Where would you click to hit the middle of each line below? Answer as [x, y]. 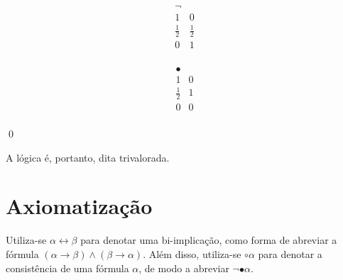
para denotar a [290, 253]
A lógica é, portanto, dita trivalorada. [88, 157]
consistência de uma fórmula [67, 268]
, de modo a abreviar [184, 268]
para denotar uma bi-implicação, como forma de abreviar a [209, 240]
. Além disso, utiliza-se [192, 253]
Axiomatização [79, 206]
